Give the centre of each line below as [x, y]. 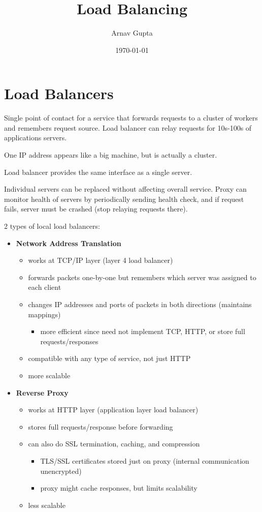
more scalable [49, 375]
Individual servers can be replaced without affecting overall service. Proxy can [125, 189]
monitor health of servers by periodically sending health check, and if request [124, 199]
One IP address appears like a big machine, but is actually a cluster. [111, 155]
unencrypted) [61, 471]
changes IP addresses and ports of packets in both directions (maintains [140, 304]
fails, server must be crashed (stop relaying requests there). [96, 209]
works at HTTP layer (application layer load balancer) [113, 410]
